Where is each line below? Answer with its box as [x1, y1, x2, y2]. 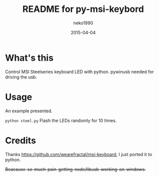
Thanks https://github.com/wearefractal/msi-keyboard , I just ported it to [5, 151, 153, 157]
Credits [5, 135, 36, 146]
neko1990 [73, 20, 93, 26]
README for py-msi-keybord [22, 3, 144, 15]
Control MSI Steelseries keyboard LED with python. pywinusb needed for [5, 69, 154, 75]
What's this [5, 52, 53, 63]
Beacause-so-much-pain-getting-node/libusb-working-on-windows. [5, 166, 146, 172]
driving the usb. [5, 74, 37, 80]
